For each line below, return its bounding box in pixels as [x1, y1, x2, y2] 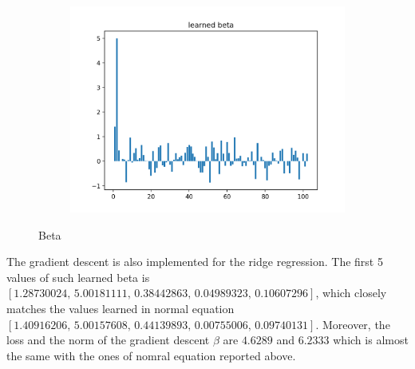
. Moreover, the [315, 315, 390, 332]
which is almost [333, 331, 409, 348]
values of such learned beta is [6, 268, 150, 285]
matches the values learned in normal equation [6, 300, 235, 316]
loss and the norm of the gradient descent [6, 331, 210, 348]
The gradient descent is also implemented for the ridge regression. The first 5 [6, 253, 383, 270]
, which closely [315, 284, 387, 301]
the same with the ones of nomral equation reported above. [6, 347, 296, 363]
